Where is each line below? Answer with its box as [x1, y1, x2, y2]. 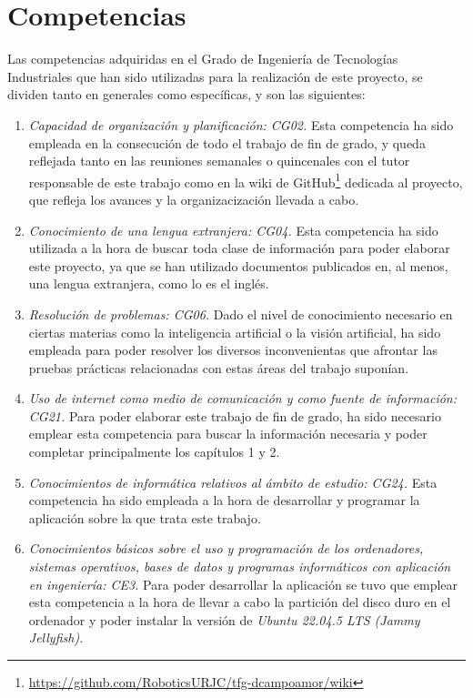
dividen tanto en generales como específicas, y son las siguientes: [7, 85, 366, 104]
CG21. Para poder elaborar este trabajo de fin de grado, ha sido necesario [28, 406, 441, 425]
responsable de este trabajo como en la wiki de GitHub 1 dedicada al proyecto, [28, 169, 463, 191]
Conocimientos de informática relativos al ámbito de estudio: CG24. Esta [28, 472, 438, 491]
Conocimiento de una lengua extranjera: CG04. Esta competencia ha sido [28, 220, 438, 239]
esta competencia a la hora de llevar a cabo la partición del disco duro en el [28, 592, 451, 612]
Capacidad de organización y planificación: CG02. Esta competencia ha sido [28, 115, 454, 134]
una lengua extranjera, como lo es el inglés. [28, 274, 269, 293]
